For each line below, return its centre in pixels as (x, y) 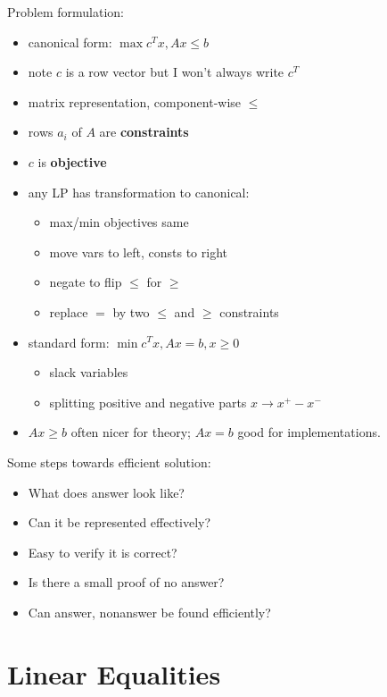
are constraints (144, 132)
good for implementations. (309, 432)
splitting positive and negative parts (148, 402)
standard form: (69, 342)
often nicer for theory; (131, 432)
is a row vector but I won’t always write (175, 72)
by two (131, 311)
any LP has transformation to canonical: (139, 192)
